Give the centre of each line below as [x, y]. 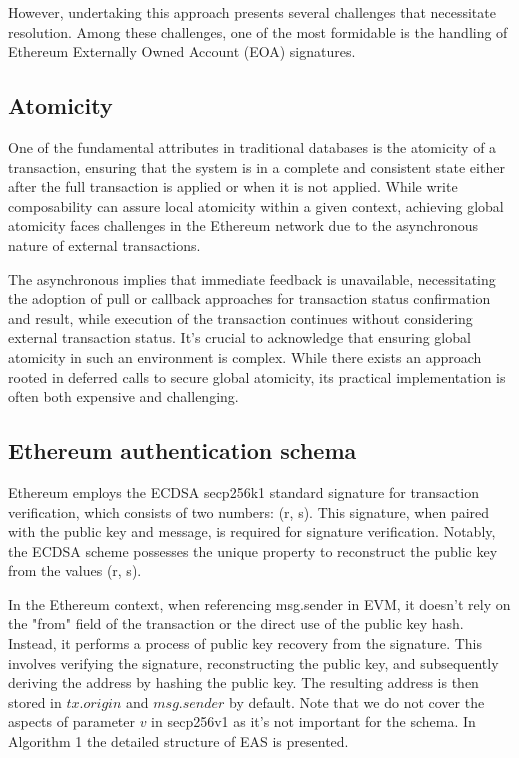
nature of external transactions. [104, 244]
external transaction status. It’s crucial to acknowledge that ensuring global [239, 337]
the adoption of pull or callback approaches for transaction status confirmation [249, 298]
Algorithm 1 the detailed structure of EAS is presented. [178, 741]
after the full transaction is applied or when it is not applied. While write [233, 186]
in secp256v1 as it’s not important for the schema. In [313, 721]
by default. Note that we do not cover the [357, 701]
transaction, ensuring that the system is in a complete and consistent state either [256, 166]
